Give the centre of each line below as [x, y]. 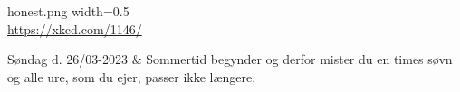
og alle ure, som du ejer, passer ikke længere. [132, 76]
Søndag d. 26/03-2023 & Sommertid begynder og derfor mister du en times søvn [230, 59]
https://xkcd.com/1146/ [75, 28]
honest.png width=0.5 [68, 11]
